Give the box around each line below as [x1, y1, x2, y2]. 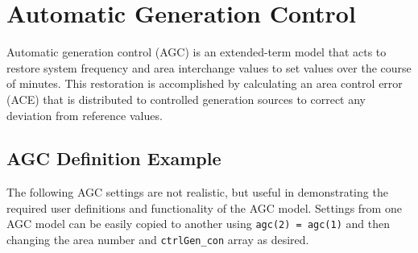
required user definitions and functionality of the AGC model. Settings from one [6, 199, 402, 216]
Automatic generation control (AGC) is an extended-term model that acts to [6, 44, 387, 60]
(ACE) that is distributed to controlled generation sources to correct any [6, 90, 366, 107]
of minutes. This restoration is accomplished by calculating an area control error [6, 75, 403, 92]
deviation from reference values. [6, 106, 163, 123]
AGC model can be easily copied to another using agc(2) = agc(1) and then [6, 215, 390, 232]
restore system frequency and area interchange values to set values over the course [6, 59, 412, 76]
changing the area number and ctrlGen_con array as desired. [6, 231, 309, 248]
